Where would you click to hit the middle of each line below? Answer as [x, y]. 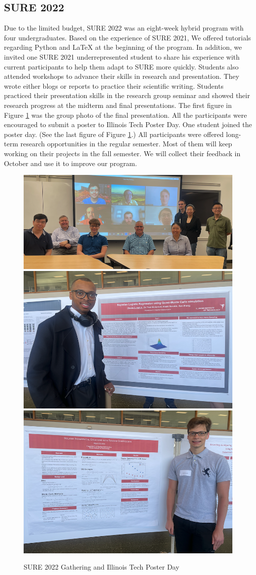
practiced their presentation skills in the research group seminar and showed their [127, 95]
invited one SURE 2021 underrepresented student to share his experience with [122, 56]
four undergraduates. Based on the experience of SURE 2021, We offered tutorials [128, 37]
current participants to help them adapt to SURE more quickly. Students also [121, 66]
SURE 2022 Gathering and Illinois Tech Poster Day [102, 567]
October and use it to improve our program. [71, 163]
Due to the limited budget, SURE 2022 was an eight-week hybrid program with [124, 28]
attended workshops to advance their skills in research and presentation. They [122, 76]
